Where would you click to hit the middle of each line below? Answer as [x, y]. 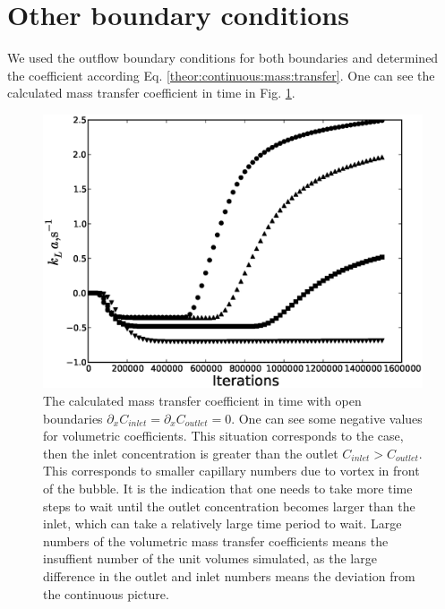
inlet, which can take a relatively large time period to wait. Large [222, 523]
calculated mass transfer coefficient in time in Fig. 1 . [151, 93]
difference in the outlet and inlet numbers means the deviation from [229, 576]
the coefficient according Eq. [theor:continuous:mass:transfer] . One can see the [221, 75]
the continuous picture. [106, 593]
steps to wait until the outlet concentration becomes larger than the [229, 506]
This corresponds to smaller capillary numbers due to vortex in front [231, 471]
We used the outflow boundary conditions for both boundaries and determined [223, 58]
